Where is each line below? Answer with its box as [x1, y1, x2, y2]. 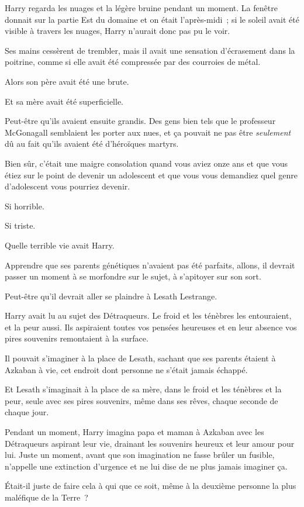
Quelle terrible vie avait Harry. [5, 239, 115, 251]
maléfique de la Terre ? [5, 491, 88, 503]
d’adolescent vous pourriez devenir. [5, 180, 130, 192]
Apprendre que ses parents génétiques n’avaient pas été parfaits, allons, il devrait [5, 258, 295, 271]
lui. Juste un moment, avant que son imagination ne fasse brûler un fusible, [5, 449, 275, 461]
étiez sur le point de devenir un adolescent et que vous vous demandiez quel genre [5, 168, 298, 181]
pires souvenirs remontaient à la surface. [5, 332, 148, 344]
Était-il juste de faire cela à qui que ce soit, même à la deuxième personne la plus [5, 480, 296, 492]
